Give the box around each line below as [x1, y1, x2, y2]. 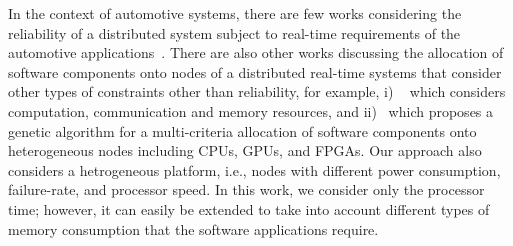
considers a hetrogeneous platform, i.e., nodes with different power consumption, [8, 159, 501, 180]
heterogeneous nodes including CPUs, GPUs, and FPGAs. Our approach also [8, 140, 482, 161]
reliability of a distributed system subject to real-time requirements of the [8, 22, 461, 43]
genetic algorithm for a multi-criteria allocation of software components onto [8, 120, 477, 141]
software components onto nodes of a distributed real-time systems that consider [8, 61, 502, 82]
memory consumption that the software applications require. [8, 218, 379, 239]
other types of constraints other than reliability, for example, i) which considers [8, 81, 506, 102]
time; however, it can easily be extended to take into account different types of [8, 198, 490, 219]
